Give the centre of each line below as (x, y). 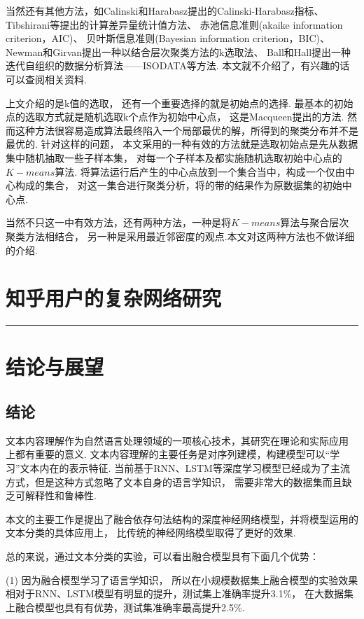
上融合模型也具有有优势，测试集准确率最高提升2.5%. (125, 607)
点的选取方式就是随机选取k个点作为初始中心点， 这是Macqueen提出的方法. (175, 117)
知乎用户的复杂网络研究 (114, 298)
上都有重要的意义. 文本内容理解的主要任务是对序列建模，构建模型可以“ (168, 454)
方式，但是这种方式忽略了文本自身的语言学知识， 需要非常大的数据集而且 (174, 481)
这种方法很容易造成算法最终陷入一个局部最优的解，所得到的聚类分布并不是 (187, 130)
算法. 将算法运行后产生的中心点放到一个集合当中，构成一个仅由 (200, 171)
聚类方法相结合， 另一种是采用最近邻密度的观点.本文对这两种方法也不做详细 (180, 236)
